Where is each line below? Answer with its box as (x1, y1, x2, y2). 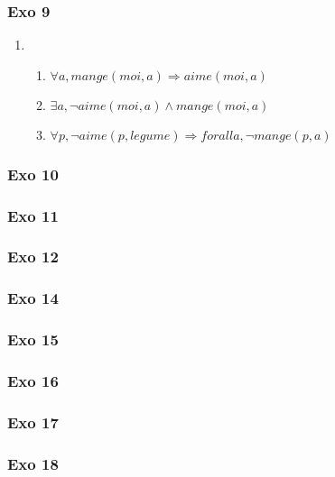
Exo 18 (7, 452, 59, 474)
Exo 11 (7, 204, 59, 226)
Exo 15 (7, 328, 59, 351)
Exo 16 (7, 369, 59, 391)
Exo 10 (7, 162, 59, 185)
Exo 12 (7, 245, 59, 268)
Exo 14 (7, 287, 59, 309)
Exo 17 (7, 410, 59, 433)
